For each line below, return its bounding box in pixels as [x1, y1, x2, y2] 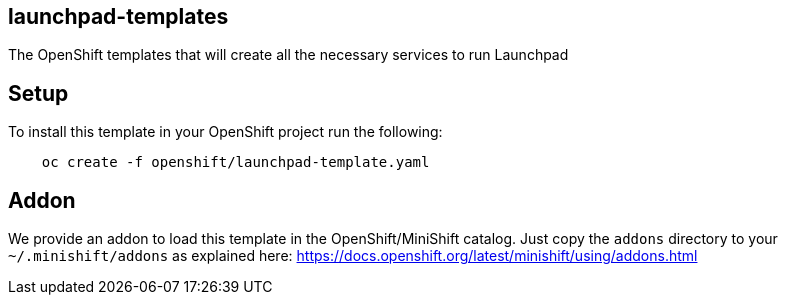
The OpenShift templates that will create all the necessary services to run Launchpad [8, 46, 569, 64]
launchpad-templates [8, 4, 229, 29]
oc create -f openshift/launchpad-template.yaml [41, 154, 430, 171]
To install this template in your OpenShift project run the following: [8, 123, 443, 141]
